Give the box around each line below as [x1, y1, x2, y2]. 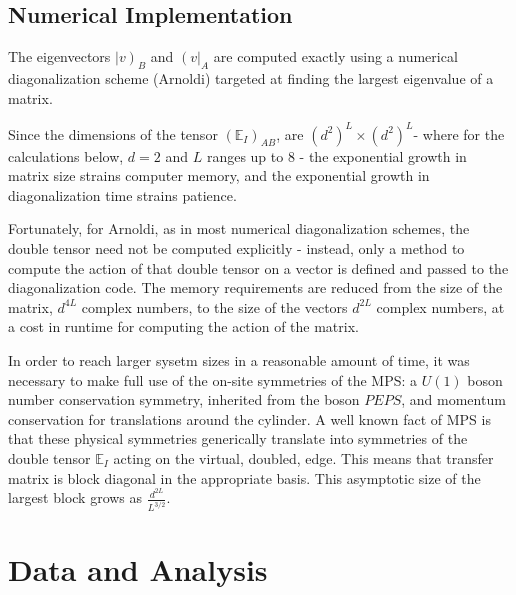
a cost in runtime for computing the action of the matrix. [8, 316, 359, 337]
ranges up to [206, 145, 284, 166]
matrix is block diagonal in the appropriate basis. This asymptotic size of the [8, 467, 481, 488]
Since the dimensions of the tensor [8, 123, 218, 144]
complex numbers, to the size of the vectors [81, 296, 348, 317]
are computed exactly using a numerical [213, 46, 458, 67]
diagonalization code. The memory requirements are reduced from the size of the [8, 277, 503, 298]
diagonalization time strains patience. [8, 184, 237, 205]
